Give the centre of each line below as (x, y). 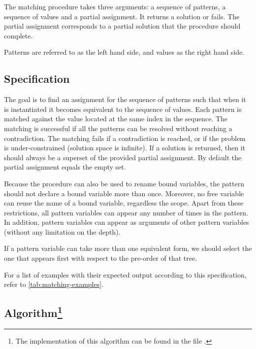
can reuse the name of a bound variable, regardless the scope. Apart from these (124, 203)
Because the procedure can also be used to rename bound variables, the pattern (124, 183)
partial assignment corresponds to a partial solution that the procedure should (122, 26)
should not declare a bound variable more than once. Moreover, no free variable (124, 193)
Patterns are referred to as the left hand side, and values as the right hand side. (124, 52)
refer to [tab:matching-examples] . (54, 284)
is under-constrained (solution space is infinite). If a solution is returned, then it (125, 148)
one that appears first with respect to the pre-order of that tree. (101, 258)
